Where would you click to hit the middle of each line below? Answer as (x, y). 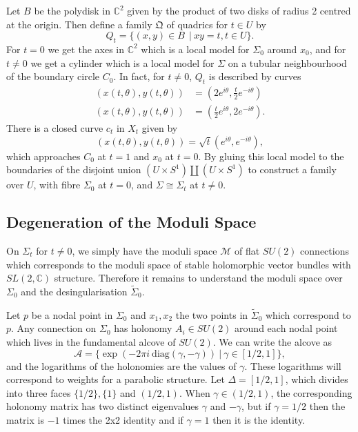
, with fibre (57, 185)
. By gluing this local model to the (271, 156)
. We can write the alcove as (272, 342)
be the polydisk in (72, 10)
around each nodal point (286, 328)
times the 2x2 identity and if (123, 419)
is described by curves (255, 76)
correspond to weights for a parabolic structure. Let (116, 379)
